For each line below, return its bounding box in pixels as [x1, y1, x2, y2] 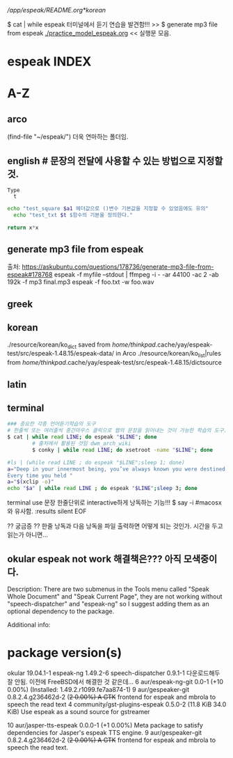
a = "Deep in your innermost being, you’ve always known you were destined [7, 466, 226, 473]
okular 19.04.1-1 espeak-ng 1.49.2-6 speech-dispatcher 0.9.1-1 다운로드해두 [7, 668, 220, 677]
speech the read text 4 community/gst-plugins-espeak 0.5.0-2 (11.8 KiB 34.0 [7, 700, 227, 709]
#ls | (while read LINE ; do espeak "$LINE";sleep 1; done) [7, 459, 186, 466]
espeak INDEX [7, 54, 92, 70]
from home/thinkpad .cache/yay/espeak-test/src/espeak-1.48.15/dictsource [7, 358, 223, 367]
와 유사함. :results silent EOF [7, 507, 87, 516]
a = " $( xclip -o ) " [7, 478, 54, 486]
